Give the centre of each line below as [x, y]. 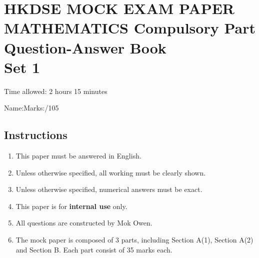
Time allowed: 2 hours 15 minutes [56, 91]
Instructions [36, 135]
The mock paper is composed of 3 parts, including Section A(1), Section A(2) [134, 240]
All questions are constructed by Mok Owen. [84, 223]
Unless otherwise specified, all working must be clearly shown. [111, 172]
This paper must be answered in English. [78, 156]
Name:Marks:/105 [31, 108]
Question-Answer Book [85, 47]
